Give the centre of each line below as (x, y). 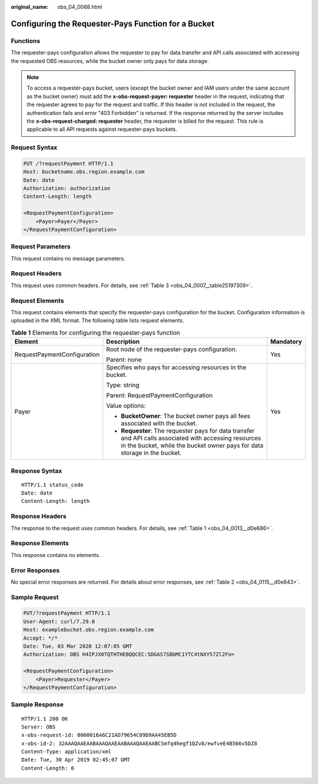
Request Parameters (41, 246)
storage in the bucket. (151, 453)
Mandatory (286, 342)
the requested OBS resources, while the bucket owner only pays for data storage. (110, 61)
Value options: (126, 406)
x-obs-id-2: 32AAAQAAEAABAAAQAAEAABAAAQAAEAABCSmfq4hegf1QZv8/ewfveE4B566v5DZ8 (139, 743)
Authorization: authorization (67, 188)
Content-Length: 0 (48, 768)
